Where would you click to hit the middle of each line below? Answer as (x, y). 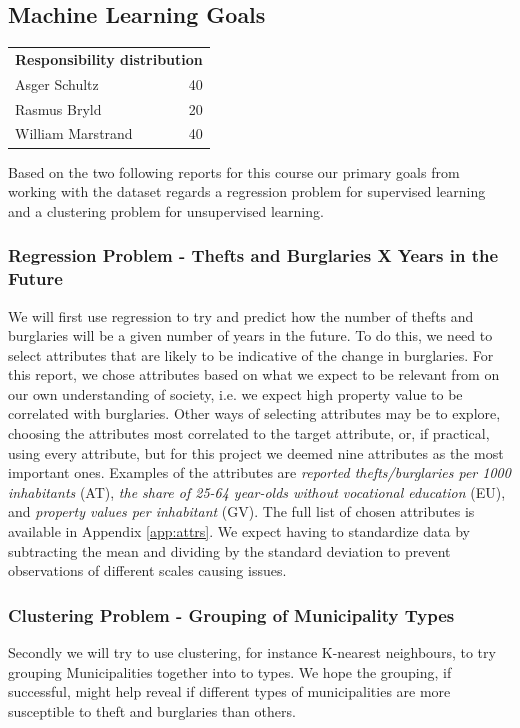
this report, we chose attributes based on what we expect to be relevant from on (254, 374)
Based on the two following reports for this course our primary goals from (234, 171)
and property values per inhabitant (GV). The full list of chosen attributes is (241, 511)
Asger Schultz (57, 83)
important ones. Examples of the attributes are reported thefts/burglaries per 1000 (259, 472)
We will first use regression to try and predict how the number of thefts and (241, 315)
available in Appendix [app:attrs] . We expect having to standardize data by (239, 531)
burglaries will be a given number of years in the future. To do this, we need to (250, 335)
